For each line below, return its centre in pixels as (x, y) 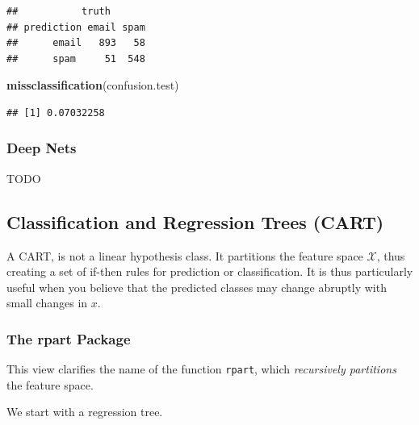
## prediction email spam (76, 27)
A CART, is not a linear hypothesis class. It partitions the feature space (185, 255)
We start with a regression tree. (85, 412)
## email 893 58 (76, 43)
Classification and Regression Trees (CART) (195, 221)
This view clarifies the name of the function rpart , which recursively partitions (201, 369)
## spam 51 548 (76, 58)
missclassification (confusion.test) (93, 85)
